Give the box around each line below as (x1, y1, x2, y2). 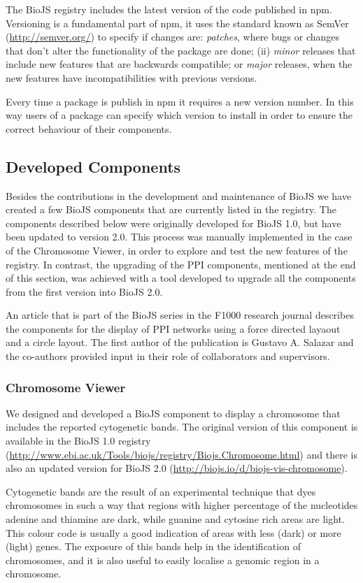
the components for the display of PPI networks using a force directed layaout (6, 321, 341, 336)
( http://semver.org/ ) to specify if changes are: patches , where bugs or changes (6, 29, 340, 44)
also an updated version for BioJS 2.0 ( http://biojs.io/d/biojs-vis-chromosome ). (6, 461, 348, 475)
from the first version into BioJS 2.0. (6, 284, 163, 298)
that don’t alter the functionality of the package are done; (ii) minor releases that (6, 43, 356, 57)
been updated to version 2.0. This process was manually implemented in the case (6, 229, 353, 244)
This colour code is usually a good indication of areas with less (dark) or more (6, 525, 341, 540)
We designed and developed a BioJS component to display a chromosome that (6, 405, 341, 420)
